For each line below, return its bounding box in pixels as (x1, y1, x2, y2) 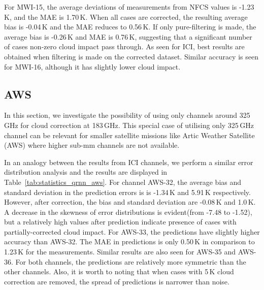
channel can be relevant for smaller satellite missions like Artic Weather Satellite (4, 130, 255, 140)
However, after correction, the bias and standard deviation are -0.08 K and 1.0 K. (4, 197, 256, 207)
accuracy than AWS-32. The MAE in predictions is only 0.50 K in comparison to (4, 236, 255, 247)
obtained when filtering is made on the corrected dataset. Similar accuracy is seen (4, 51, 258, 61)
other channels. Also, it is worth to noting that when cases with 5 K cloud (4, 266, 234, 277)
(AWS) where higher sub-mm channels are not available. (4, 140, 180, 150)
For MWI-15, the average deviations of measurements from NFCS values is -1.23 (4, 2, 254, 12)
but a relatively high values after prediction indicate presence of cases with (4, 216, 237, 227)
